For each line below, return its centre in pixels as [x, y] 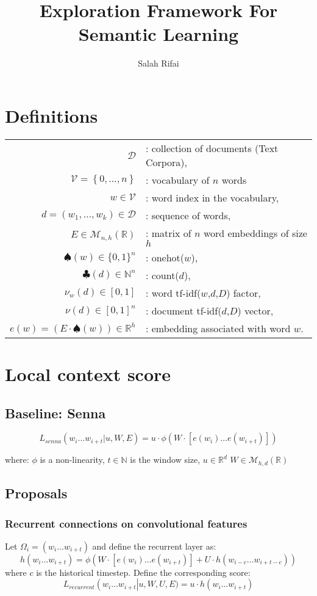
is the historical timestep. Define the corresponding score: [143, 572]
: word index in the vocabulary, [212, 197]
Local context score [88, 374]
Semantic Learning [158, 34]
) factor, [244, 293]
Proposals [36, 493]
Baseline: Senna [55, 412]
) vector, [255, 310]
